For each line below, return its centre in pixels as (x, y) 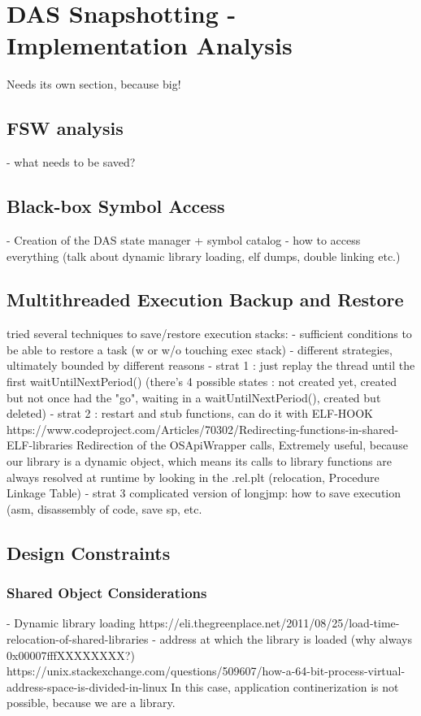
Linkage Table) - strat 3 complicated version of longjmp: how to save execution (204, 493)
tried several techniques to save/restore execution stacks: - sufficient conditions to (209, 334)
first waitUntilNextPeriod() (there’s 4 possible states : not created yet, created (202, 382)
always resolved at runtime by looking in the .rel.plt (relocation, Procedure (193, 477)
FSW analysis (65, 128)
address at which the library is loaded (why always (286, 639)
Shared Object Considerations (107, 593)
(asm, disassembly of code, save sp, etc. (104, 508)
